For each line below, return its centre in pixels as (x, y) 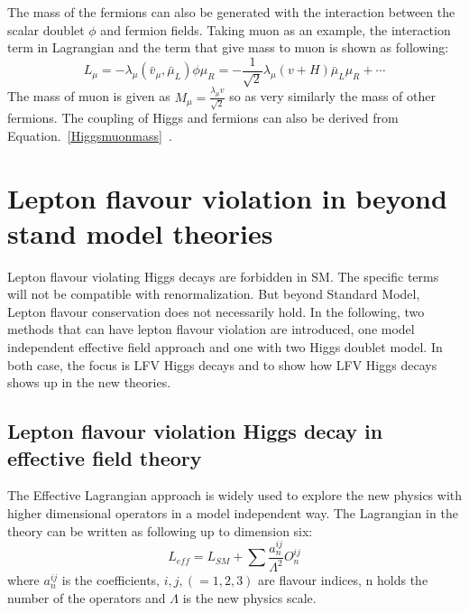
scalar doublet (46, 29)
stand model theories (140, 232)
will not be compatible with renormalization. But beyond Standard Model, (214, 294)
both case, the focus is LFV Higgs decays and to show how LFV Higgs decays (222, 364)
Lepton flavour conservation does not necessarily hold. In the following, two (216, 311)
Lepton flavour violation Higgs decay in (195, 431)
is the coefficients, (111, 580)
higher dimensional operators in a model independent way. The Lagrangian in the (233, 513)
